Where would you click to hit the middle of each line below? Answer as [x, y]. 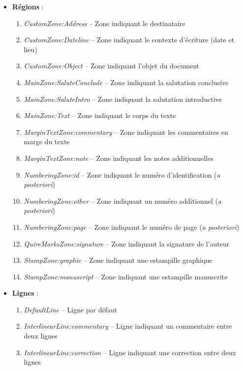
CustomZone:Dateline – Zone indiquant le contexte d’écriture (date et [129, 40]
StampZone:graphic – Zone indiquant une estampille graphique [118, 260]
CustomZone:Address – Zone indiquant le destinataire [105, 23]
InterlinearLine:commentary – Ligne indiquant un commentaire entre [128, 326]
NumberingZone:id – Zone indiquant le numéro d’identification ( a [122, 174]
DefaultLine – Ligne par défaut [71, 309]
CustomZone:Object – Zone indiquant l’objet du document [112, 66]
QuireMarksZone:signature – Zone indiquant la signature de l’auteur [127, 243]
